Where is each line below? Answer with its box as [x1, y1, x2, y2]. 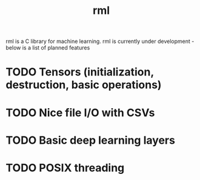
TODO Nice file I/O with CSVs [5, 106, 155, 120]
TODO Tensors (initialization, [5, 65, 154, 79]
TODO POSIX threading [5, 161, 125, 175]
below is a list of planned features [5, 44, 90, 51]
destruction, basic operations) [5, 78, 162, 92]
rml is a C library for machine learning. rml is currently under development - [5, 37, 195, 45]
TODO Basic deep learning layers [5, 133, 175, 147]
